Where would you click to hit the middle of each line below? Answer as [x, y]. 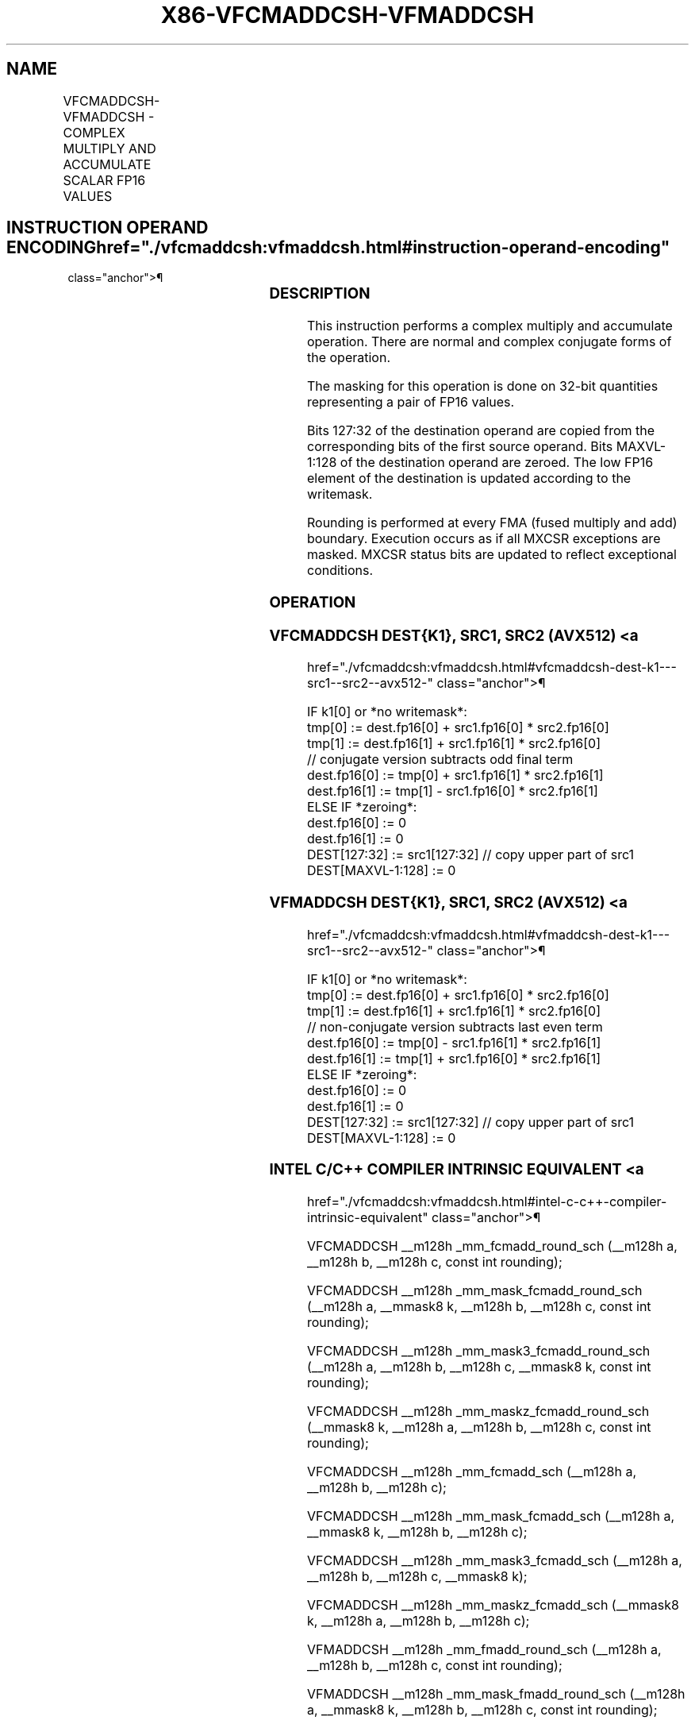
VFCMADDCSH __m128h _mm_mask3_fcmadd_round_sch [479, 1351]
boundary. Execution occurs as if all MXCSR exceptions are [484, 539]
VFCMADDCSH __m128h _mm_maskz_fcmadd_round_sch [478, 1412]
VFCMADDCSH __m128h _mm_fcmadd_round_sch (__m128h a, [492, 1246]
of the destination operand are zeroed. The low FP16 [497, 463]
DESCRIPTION [320, 294]
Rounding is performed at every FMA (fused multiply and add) [492, 523]
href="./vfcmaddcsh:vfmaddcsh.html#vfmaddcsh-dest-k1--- [489, 934]
